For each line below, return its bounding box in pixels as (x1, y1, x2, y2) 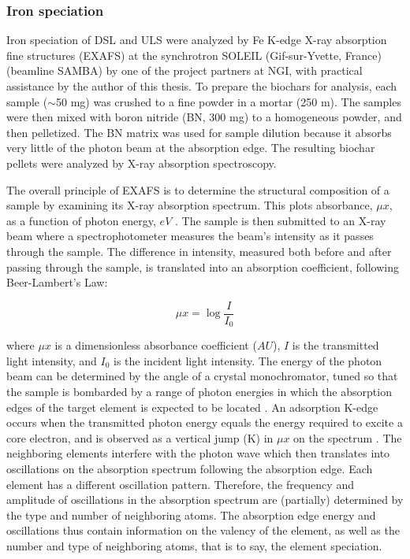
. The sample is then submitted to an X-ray (174, 212, 386, 228)
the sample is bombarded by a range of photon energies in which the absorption (6, 383, 392, 400)
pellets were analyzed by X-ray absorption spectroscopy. (6, 154, 277, 171)
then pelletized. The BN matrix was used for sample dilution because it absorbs (6, 124, 392, 140)
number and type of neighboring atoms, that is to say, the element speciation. (6, 537, 382, 553)
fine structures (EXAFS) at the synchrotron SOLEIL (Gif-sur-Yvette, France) (6, 46, 382, 63)
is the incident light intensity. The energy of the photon (114, 352, 382, 368)
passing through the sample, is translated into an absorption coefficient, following (6, 258, 399, 275)
